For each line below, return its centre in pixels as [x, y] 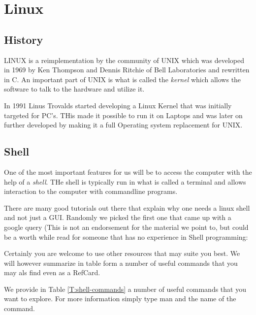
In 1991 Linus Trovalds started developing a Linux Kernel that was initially [118, 105]
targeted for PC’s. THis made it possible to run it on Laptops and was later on [123, 115]
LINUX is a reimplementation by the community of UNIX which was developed [124, 60]
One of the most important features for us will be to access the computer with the [128, 172]
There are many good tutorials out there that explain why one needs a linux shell [127, 207]
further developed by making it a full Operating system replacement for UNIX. [123, 125]
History [24, 39]
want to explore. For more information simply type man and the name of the [120, 299]
